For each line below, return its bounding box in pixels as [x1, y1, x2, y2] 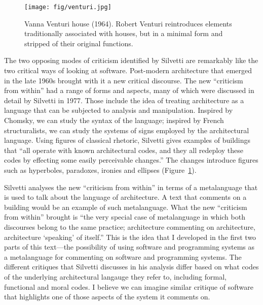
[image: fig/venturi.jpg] [24, 4, 111, 11]
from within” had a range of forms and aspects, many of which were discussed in [4, 85, 254, 96]
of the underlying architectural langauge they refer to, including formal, [4, 271, 227, 282]
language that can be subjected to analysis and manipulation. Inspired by [4, 105, 233, 115]
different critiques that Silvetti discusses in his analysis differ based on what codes [4, 261, 259, 272]
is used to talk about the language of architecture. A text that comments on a [4, 192, 247, 202]
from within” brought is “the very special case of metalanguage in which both [4, 211, 245, 222]
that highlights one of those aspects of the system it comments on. [4, 291, 210, 302]
